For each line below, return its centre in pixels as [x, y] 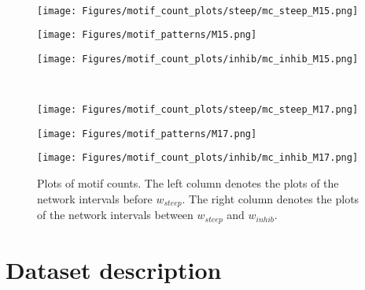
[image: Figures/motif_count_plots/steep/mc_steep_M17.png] [198, 110]
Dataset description [114, 269]
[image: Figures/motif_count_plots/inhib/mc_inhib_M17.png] [198, 158]
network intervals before [95, 198]
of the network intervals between [115, 215]
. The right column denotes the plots [271, 198]
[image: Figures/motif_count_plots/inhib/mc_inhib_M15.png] [198, 59]
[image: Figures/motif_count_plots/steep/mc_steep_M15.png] [198, 11]
